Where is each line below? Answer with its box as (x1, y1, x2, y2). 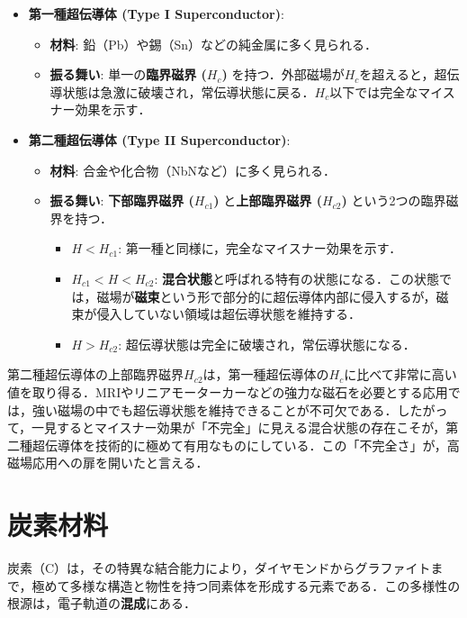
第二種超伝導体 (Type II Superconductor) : (28, 130, 291, 149)
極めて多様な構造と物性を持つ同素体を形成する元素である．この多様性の (31, 576, 461, 595)
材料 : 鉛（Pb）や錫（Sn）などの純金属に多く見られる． (49, 34, 378, 53)
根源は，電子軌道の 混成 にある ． (7, 594, 196, 613)
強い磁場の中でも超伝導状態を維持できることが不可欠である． (31, 400, 398, 419)
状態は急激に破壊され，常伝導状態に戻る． (62, 82, 315, 101)
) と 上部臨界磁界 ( (213, 191, 322, 210)
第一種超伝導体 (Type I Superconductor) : (28, 5, 284, 23)
